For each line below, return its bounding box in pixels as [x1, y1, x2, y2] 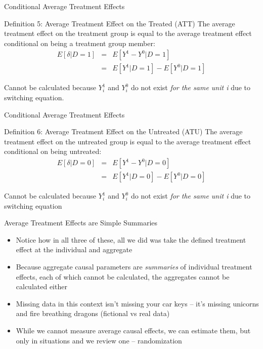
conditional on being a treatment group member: [4, 37, 155, 48]
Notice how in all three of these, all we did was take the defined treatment [16, 234, 246, 245]
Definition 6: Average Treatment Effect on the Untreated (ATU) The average [4, 126, 243, 137]
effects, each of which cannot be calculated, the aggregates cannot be [16, 271, 230, 282]
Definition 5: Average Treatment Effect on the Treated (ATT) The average [4, 18, 235, 28]
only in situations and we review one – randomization [16, 335, 182, 345]
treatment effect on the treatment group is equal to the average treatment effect [4, 28, 252, 38]
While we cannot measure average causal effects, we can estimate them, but [16, 325, 251, 335]
